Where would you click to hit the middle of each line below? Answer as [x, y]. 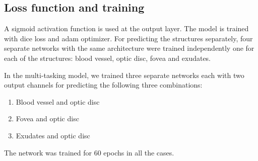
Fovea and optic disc [47, 118]
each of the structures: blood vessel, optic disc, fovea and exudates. [108, 58]
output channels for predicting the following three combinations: [103, 85]
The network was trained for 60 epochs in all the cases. [89, 152]
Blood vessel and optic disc [58, 101]
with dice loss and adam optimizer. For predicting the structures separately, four [128, 38]
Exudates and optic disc [53, 135]
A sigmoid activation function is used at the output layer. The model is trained [126, 28]
